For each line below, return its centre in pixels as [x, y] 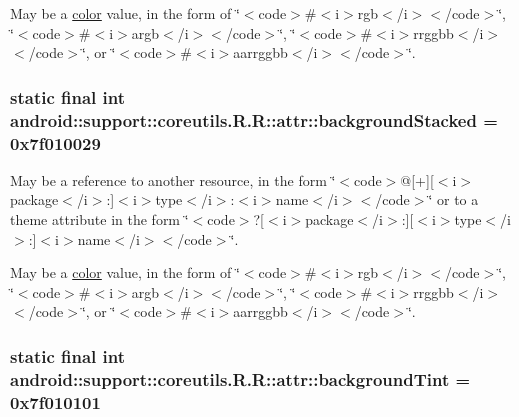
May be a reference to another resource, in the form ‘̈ [173, 179]
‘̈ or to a [453, 199]
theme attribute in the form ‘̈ [99, 219]
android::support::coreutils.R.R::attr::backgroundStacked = [254, 119]
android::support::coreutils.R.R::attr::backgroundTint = [240, 378]
